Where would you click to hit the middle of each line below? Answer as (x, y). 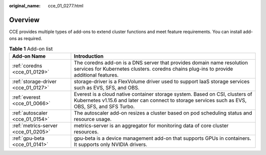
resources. (86, 132)
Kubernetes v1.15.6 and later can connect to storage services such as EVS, (160, 100)
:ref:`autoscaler (30, 113)
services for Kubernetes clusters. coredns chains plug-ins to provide (154, 69)
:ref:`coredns (27, 66)
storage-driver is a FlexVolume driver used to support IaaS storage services (162, 81)
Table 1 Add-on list (31, 48)
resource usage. (93, 119)
